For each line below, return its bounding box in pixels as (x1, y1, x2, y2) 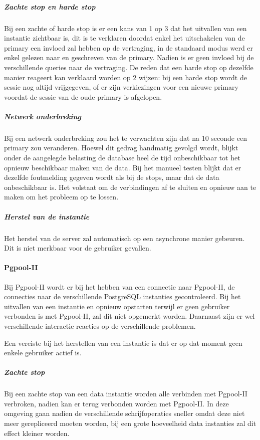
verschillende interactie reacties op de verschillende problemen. (4, 320, 196, 331)
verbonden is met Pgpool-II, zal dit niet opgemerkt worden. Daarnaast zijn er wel (4, 311, 255, 321)
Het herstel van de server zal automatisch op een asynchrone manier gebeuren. (4, 233, 245, 243)
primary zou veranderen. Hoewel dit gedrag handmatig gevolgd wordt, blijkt (4, 142, 238, 153)
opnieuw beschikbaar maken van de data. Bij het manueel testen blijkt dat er (4, 162, 241, 172)
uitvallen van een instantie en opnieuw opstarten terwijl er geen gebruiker (4, 301, 230, 311)
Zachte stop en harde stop (4, 1, 96, 12)
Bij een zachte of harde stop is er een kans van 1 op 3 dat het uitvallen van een (4, 23, 247, 33)
